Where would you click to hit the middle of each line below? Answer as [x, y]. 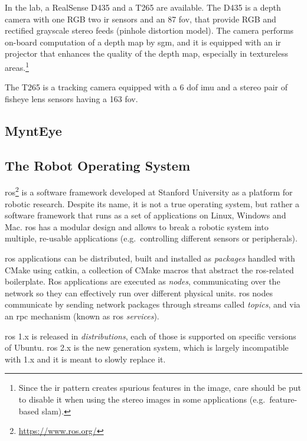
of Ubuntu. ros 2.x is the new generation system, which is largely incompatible [147, 347]
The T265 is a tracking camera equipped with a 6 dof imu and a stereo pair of [146, 87]
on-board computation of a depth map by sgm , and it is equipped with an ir [143, 42]
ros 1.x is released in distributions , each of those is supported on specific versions [151, 336]
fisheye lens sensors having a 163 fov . [71, 98]
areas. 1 [17, 66]
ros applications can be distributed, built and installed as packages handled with [150, 258]
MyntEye [33, 130]
